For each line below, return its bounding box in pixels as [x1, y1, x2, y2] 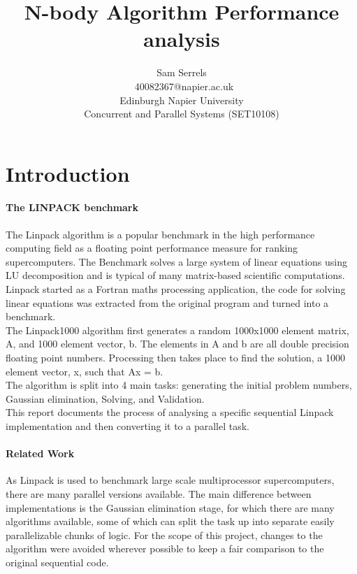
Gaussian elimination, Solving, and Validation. [6, 391, 205, 406]
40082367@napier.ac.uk [134, 78, 234, 93]
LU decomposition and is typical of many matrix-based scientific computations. [6, 268, 345, 282]
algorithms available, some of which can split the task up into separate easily [6, 514, 335, 529]
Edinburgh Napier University [119, 92, 244, 107]
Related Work [6, 446, 75, 461]
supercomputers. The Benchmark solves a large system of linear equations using [6, 254, 348, 268]
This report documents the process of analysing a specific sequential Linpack [6, 405, 334, 419]
